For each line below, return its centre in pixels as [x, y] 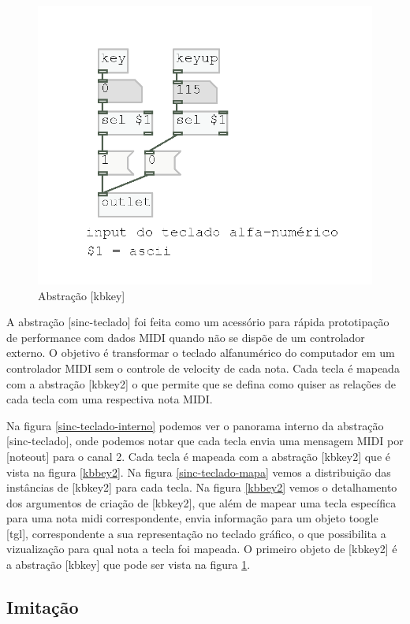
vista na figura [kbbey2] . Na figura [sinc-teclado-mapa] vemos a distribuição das [199, 472]
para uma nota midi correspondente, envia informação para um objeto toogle [192, 518]
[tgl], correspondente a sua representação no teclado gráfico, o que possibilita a [196, 533]
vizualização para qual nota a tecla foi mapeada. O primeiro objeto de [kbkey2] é [202, 549]
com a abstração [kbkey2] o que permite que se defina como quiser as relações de [201, 383]
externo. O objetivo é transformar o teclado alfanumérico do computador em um [201, 353]
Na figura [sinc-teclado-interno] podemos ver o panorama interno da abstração [195, 425]
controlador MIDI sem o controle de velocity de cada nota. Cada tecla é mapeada [203, 368]
